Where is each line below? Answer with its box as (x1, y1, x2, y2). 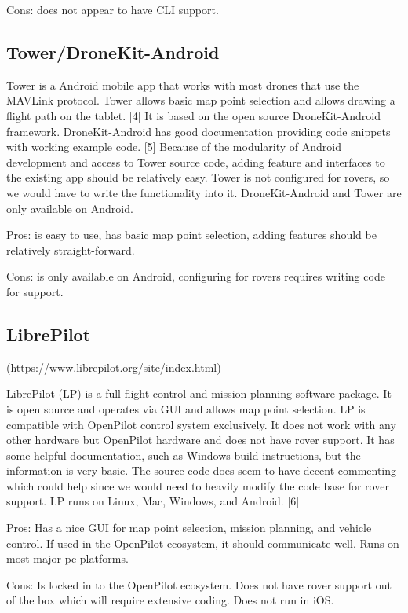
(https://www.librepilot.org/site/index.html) (6, 358, 221, 375)
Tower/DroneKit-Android (6, 39, 220, 64)
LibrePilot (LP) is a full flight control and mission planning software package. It (6, 385, 392, 402)
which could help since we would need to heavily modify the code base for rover (6, 477, 389, 494)
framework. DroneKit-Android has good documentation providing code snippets (6, 123, 391, 139)
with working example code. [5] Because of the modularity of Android (6, 138, 342, 155)
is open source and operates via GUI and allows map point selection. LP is (6, 400, 366, 417)
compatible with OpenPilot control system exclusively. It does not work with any (6, 416, 396, 432)
